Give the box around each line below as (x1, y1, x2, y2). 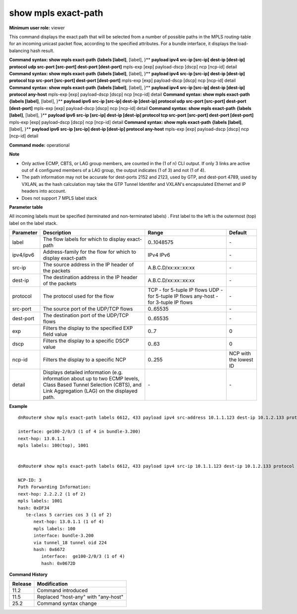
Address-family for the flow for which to (43, 248, 136, 255)
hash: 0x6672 (33, 547, 65, 552)
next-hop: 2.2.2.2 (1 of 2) (18, 491, 86, 497)
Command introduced (37, 587, 88, 594)
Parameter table (9, 204, 43, 210)
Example (9, 403, 28, 409)
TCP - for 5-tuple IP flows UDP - (148, 286, 223, 293)
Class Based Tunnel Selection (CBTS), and (43, 382, 142, 389)
